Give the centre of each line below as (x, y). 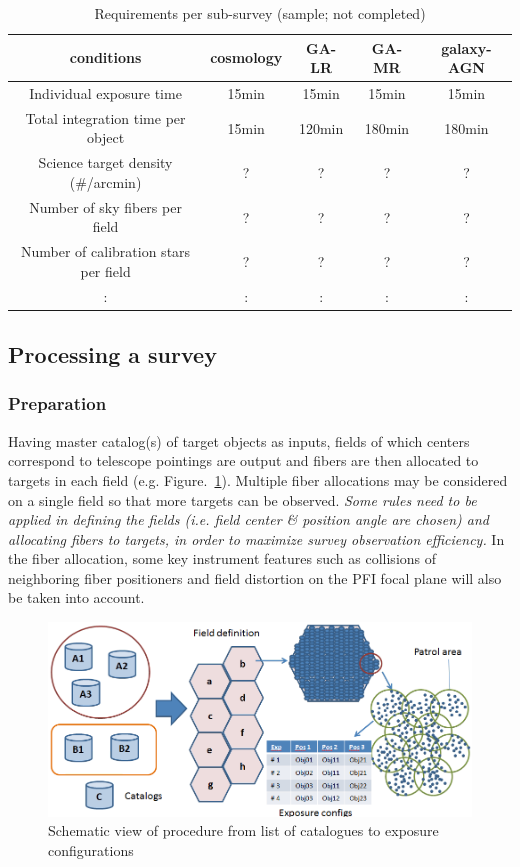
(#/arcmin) (105, 181)
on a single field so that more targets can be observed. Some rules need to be (242, 499)
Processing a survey (112, 354)
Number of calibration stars (106, 251)
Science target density (105, 162)
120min (321, 127)
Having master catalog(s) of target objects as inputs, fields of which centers (239, 440)
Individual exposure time (105, 93)
